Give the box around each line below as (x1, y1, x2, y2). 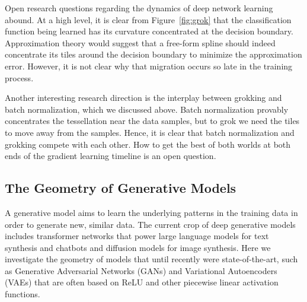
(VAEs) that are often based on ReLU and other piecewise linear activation (5, 276, 279, 288)
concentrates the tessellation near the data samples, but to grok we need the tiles (5, 115, 300, 127)
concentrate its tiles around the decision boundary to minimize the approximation (5, 48, 302, 61)
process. (5, 71, 34, 84)
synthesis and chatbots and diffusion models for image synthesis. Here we (5, 241, 271, 253)
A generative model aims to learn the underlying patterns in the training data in (5, 206, 298, 218)
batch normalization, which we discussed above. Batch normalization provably (5, 103, 289, 115)
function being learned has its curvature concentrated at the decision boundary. (5, 25, 293, 37)
